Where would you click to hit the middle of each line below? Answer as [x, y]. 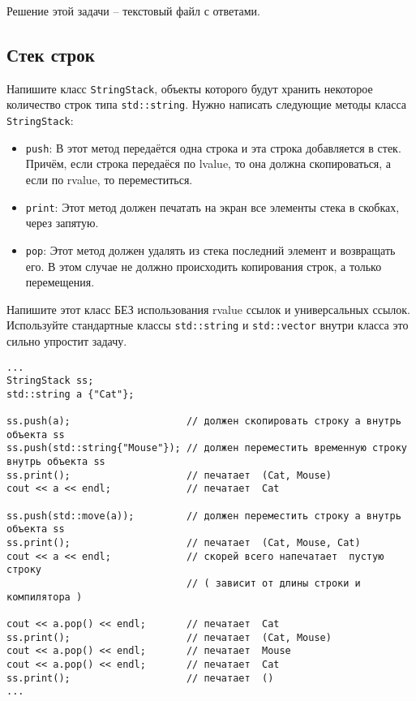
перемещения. [60, 282]
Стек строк [51, 54]
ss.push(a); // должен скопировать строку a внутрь [204, 421]
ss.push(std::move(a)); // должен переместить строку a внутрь [204, 516]
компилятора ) [45, 597]
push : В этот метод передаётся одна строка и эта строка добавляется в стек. [213, 147]
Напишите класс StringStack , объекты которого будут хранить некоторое [190, 88]
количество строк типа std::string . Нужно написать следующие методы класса [206, 104]
